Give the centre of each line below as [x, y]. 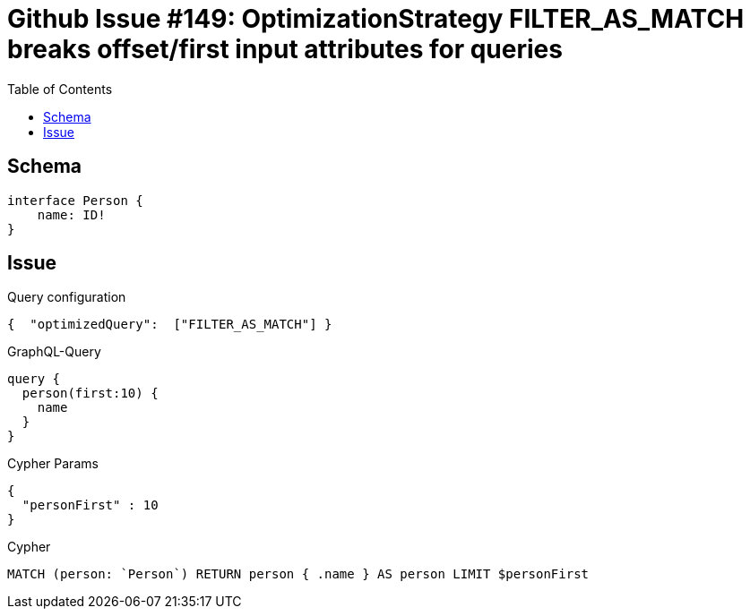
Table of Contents [60, 89]
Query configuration [67, 297]
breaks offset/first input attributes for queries [285, 49]
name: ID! [71, 214]
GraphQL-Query [54, 352]
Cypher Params [53, 464]
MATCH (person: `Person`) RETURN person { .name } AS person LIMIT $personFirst [298, 574]
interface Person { [75, 200]
